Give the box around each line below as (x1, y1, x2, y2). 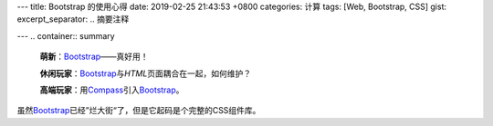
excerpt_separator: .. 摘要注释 (16, 14, 130, 24)
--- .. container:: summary (16, 30, 115, 41)
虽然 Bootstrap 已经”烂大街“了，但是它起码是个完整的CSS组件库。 (16, 105, 261, 116)
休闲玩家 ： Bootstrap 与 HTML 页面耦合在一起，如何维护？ (39, 68, 252, 79)
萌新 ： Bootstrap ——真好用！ (39, 51, 150, 63)
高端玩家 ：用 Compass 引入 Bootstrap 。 (39, 84, 184, 95)
